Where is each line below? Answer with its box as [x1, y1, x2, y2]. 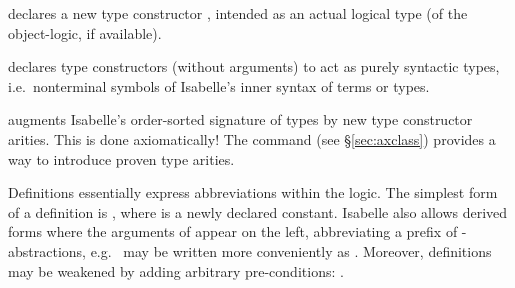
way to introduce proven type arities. [8, 148, 235, 169]
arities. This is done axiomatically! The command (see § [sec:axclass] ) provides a [8, 128, 496, 149]
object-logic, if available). [8, 22, 162, 43]
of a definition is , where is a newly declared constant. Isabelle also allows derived [8, 201, 508, 222]
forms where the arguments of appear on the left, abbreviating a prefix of [8, 221, 458, 242]
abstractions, [8, 240, 86, 261]
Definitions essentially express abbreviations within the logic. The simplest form [8, 182, 498, 203]
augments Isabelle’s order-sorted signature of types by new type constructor [8, 109, 473, 130]
